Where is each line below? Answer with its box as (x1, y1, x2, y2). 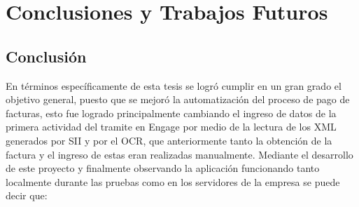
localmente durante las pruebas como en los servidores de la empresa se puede (6, 174, 340, 189)
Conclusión (6, 45, 87, 67)
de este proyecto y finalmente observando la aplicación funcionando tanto (6, 161, 320, 175)
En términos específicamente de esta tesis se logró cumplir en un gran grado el (6, 78, 342, 93)
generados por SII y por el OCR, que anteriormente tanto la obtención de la (6, 133, 332, 147)
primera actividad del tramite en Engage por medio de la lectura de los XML (6, 119, 337, 134)
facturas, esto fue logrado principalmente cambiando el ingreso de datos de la (6, 105, 337, 120)
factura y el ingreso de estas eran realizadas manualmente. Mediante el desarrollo (6, 147, 353, 161)
